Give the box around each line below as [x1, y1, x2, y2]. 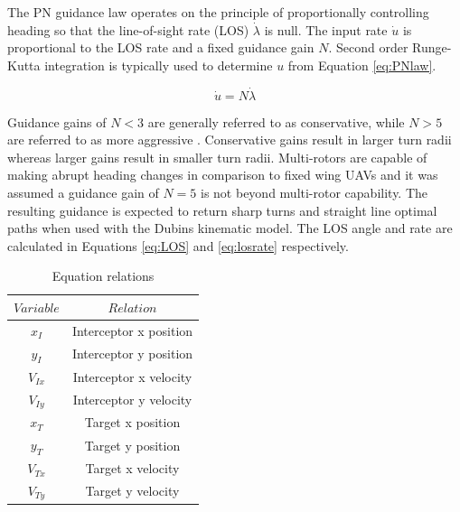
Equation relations [52, 266, 155, 285]
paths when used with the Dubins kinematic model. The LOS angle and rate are [7, 219, 453, 237]
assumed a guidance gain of [7, 182, 159, 201]
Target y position [84, 435, 181, 454]
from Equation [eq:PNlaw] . [287, 55, 437, 74]
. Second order [328, 38, 408, 57]
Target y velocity [85, 481, 180, 500]
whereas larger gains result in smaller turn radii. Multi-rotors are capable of [7, 147, 427, 166]
